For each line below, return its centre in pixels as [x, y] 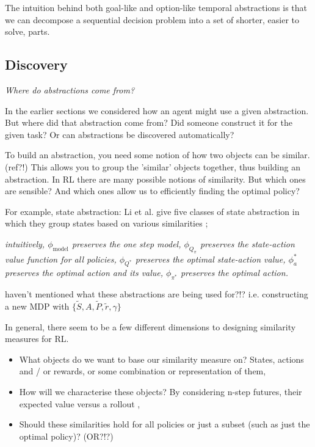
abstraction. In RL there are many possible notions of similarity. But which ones [155, 179]
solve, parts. [27, 31]
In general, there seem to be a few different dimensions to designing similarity [150, 326]
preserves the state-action [247, 243]
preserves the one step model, [126, 243]
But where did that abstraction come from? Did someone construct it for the [149, 122]
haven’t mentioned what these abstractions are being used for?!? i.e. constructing [157, 294]
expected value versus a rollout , [80, 403]
